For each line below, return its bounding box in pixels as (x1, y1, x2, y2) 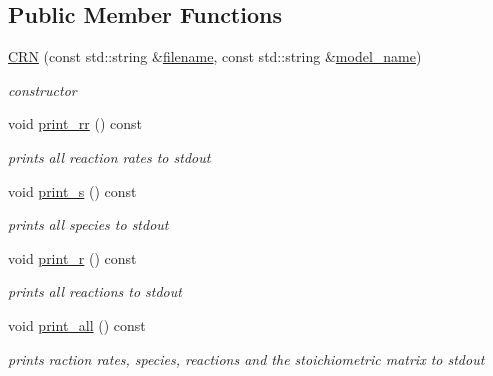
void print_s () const (8, 180, 137, 201)
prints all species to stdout (8, 214, 169, 235)
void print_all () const (8, 314, 146, 335)
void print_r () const (8, 247, 137, 268)
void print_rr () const (8, 113, 143, 134)
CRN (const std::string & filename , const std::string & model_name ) (8, 46, 422, 67)
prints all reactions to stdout (8, 281, 182, 302)
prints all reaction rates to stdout (8, 146, 211, 167)
